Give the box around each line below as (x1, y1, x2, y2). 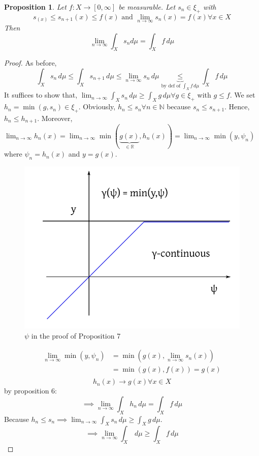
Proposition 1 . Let (4, 2, 67, 12)
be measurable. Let (118, 2, 176, 12)
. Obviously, (78, 101, 116, 112)
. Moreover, (37, 112, 73, 123)
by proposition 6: (4, 385, 57, 396)
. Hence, (224, 101, 250, 112)
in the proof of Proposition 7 (31, 330, 121, 341)
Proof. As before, (4, 57, 57, 68)
